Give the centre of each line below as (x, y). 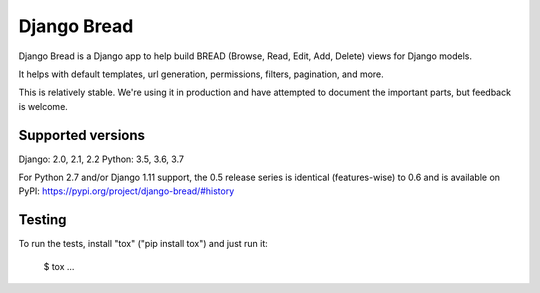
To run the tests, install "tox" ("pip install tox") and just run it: (143, 244)
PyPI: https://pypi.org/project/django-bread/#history (126, 191)
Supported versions (81, 135)
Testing (42, 220)
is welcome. (43, 106)
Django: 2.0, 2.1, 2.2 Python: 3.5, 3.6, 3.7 (101, 159)
